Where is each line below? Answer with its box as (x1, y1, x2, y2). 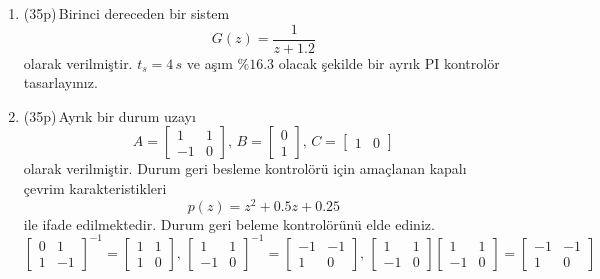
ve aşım (186, 52, 233, 73)
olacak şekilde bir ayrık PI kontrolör (278, 52, 500, 73)
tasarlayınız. (23, 72, 98, 93)
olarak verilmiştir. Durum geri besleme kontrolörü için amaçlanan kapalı (23, 158, 467, 179)
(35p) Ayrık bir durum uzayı (23, 105, 196, 126)
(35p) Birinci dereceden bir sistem (23, 3, 230, 23)
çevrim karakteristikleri (23, 178, 167, 199)
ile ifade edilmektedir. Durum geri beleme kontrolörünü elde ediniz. (23, 213, 435, 234)
